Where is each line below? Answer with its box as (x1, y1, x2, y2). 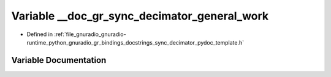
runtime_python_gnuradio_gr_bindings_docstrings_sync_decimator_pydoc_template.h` (26, 38, 245, 46)
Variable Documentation (11, 55, 107, 65)
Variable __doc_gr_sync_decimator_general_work (11, 9, 269, 23)
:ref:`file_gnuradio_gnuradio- (54, 31, 126, 38)
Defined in (26, 31, 53, 38)
